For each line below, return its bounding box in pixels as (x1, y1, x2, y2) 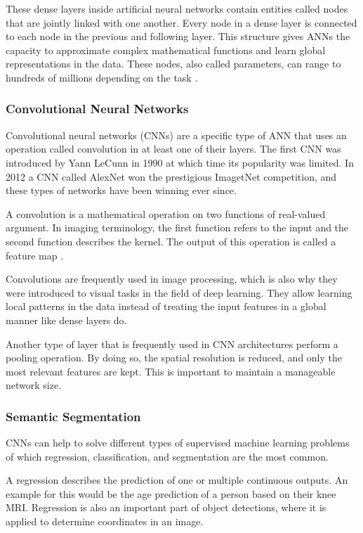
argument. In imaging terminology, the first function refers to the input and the (6, 220, 349, 235)
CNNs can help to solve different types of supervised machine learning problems (6, 435, 350, 450)
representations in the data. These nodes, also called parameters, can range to (6, 56, 341, 71)
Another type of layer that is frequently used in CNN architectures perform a (6, 336, 338, 351)
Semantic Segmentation (6, 407, 141, 425)
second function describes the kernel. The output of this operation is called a (6, 233, 336, 248)
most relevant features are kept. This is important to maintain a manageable (6, 364, 336, 378)
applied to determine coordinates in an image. (6, 514, 204, 529)
